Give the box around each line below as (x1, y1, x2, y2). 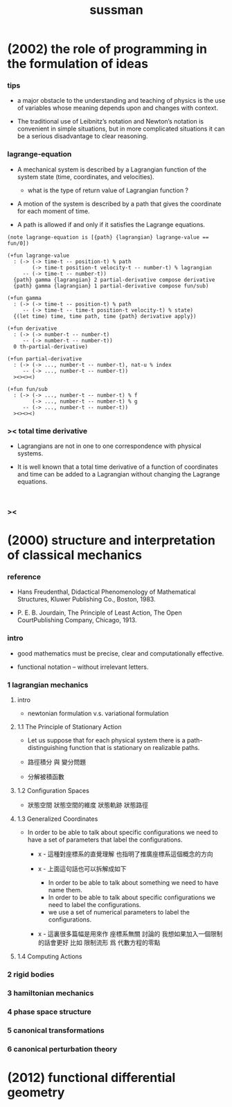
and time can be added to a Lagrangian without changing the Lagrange (17, 470, 220, 478)
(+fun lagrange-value (7, 252, 70, 259)
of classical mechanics (7, 547, 143, 563)
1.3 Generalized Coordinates (17, 815, 98, 823)
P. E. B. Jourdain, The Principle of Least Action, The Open (17, 608, 182, 617)
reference (7, 572, 42, 582)
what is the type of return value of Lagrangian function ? (27, 186, 189, 194)
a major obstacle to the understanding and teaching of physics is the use (17, 97, 226, 105)
